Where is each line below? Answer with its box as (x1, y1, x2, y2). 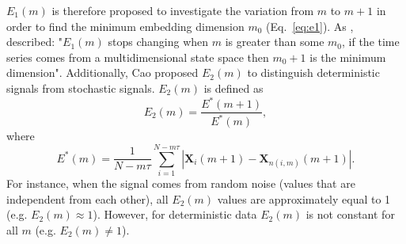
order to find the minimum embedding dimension (6, 17, 245, 34)
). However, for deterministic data (93, 206, 257, 223)
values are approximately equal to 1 (217, 190, 391, 207)
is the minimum (309, 48, 386, 65)
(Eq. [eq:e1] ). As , (266, 17, 354, 34)
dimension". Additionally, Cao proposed (6, 64, 199, 81)
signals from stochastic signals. (6, 79, 155, 96)
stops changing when (108, 33, 209, 50)
